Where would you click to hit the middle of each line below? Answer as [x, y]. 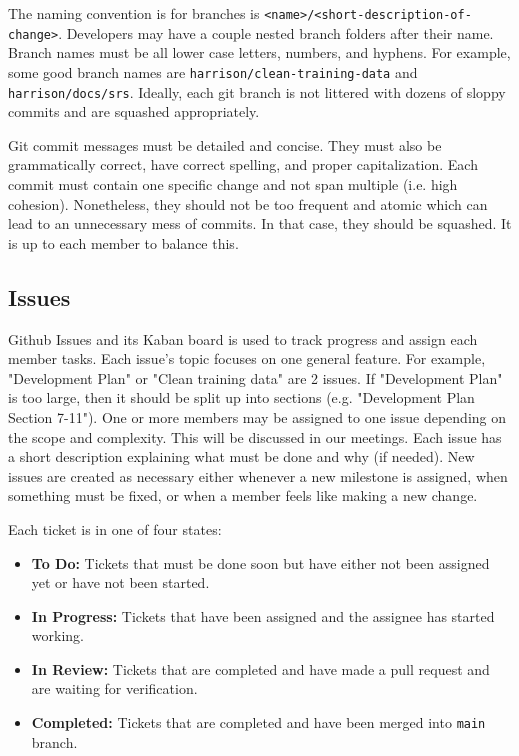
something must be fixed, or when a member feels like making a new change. [243, 495]
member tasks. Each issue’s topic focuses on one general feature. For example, [247, 358]
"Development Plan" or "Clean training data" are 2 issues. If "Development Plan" [255, 377]
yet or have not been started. [120, 582]
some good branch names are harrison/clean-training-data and [213, 71]
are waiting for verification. [114, 688]
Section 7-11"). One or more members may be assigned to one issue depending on [257, 416]
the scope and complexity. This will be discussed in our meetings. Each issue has [255, 436]
